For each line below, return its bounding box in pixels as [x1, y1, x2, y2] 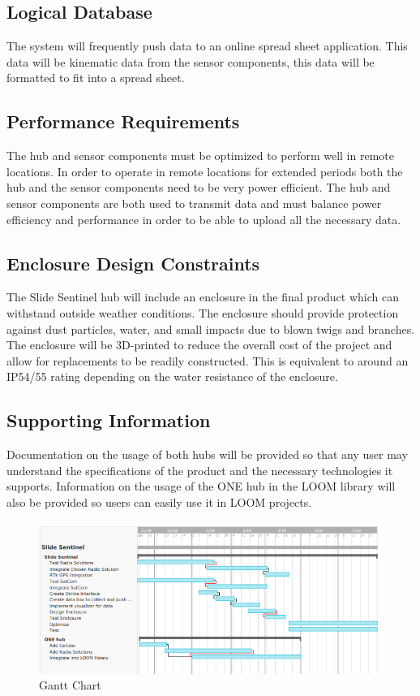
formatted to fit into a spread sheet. [6, 69, 185, 86]
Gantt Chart [39, 677, 101, 694]
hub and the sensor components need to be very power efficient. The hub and [6, 179, 391, 196]
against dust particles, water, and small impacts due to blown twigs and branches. [6, 320, 415, 337]
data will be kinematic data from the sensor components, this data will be [6, 53, 375, 70]
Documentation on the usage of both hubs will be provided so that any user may [6, 446, 408, 463]
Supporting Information [6, 408, 211, 433]
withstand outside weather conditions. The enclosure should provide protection [6, 304, 399, 321]
